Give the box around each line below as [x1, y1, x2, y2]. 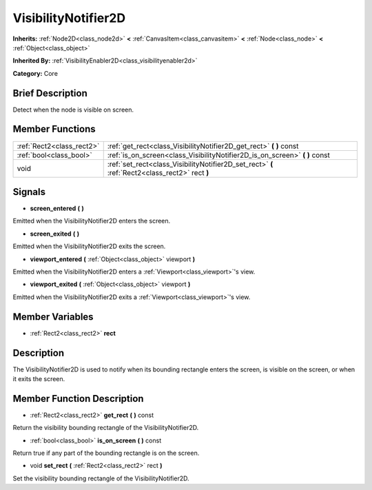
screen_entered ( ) [30, 204, 84, 213]
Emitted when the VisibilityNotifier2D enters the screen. [12, 217, 171, 225]
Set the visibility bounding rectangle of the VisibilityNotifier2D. [12, 474, 189, 482]
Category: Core [12, 69, 59, 77]
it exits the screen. [12, 374, 65, 382]
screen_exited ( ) [30, 229, 80, 238]
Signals [12, 186, 46, 198]
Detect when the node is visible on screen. [12, 105, 134, 114]
